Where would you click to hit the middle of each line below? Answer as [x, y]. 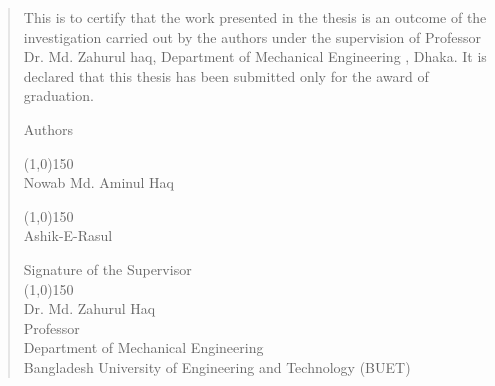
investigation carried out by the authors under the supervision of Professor [252, 36]
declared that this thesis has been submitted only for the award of [226, 75]
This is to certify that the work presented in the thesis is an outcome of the [255, 17]
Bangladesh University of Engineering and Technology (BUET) [217, 366]
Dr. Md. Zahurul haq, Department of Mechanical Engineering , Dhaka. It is [255, 56]
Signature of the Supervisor [107, 268]
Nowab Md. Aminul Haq [98, 182]
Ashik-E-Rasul [68, 235]
